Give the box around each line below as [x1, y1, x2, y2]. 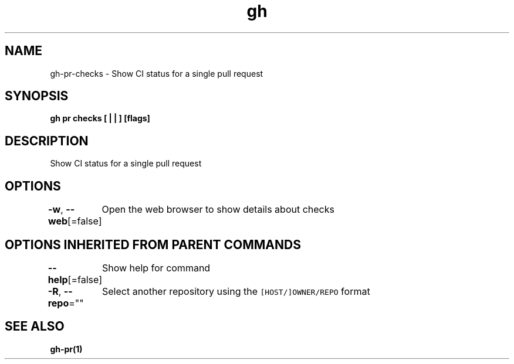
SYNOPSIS [5, 89, 69, 104]
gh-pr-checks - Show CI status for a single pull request [50, 68, 263, 79]
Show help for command [102, 261, 211, 274]
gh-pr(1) [50, 343, 83, 354]
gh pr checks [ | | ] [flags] [50, 113, 150, 124]
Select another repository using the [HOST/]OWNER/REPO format [102, 285, 370, 297]
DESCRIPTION [5, 133, 89, 148]
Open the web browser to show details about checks [102, 203, 334, 216]
